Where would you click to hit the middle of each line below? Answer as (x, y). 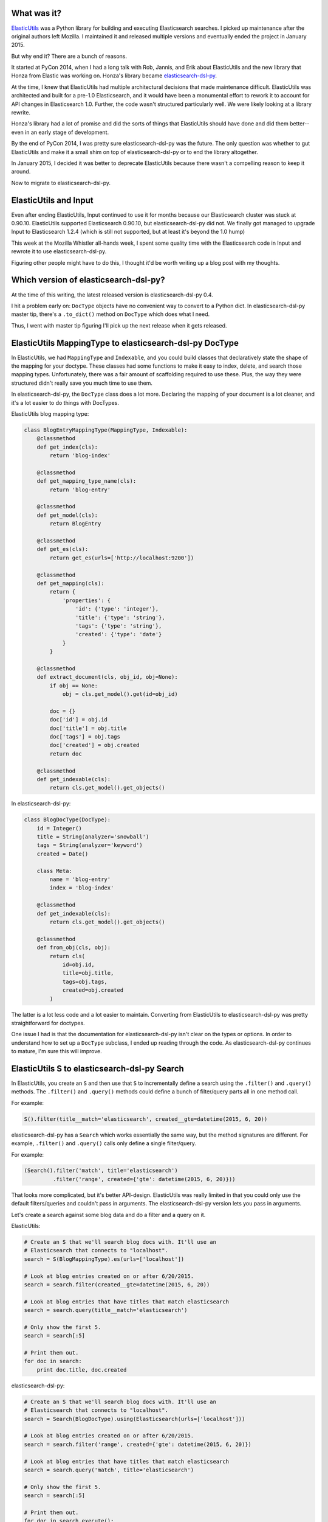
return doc (66, 754)
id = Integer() (59, 828)
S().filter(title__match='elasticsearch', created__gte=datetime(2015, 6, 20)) (146, 1119)
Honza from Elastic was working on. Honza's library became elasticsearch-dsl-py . (114, 75)
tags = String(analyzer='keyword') (90, 845)
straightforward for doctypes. (48, 1023)
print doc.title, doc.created (82, 1369)
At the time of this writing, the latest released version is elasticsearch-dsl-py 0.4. (112, 295)
